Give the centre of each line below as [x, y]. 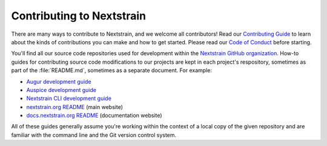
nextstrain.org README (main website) [75, 107]
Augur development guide [59, 81]
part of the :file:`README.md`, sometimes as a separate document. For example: [111, 70]
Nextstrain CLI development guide [69, 98]
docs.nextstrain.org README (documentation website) [94, 116]
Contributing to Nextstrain [79, 16]
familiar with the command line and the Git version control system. [94, 135]
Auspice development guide [61, 90]
